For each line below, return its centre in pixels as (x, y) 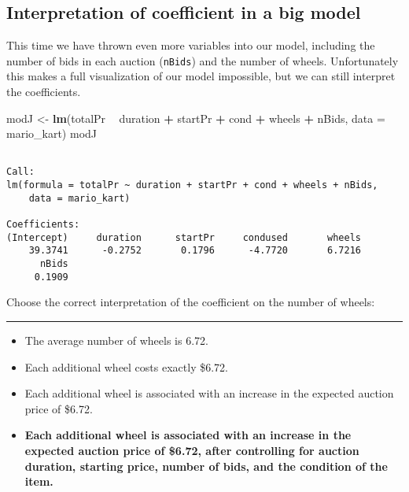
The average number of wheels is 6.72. (116, 340)
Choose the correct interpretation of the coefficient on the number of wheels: (191, 302)
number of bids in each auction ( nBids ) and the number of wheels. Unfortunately (203, 60)
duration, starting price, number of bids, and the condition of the (206, 466)
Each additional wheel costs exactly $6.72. (126, 366)
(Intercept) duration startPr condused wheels (184, 237)
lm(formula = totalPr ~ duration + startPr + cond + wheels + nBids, (192, 185)
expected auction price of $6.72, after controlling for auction (192, 450)
